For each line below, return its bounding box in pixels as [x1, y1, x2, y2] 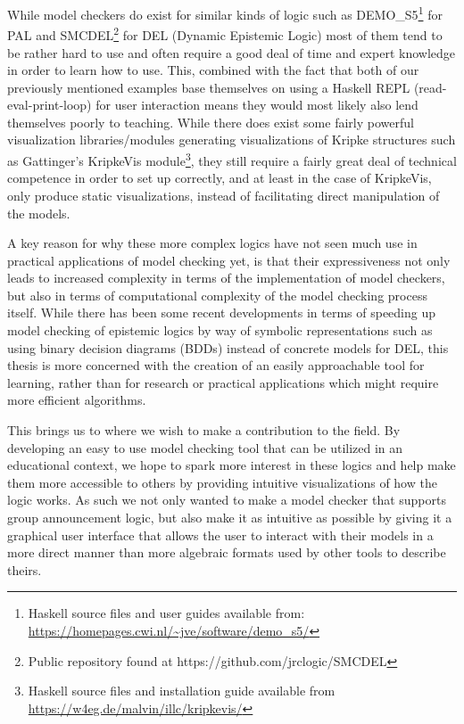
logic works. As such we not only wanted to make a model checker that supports [7, 490, 446, 509]
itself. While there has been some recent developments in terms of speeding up [7, 303, 436, 322]
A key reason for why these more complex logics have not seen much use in [7, 234, 418, 252]
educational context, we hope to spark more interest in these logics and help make [7, 456, 456, 474]
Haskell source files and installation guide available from [28, 681, 336, 700]
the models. [7, 203, 70, 222]
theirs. [7, 560, 42, 579]
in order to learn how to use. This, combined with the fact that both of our [7, 61, 419, 79]
